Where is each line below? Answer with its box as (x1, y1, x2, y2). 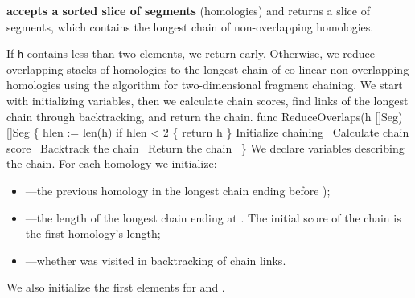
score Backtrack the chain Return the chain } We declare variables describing (6, 139, 405, 156)
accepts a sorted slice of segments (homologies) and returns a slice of (6, 2, 370, 18)
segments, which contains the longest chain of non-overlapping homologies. (6, 18, 374, 35)
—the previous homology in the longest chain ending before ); (25, 182, 331, 198)
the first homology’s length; (25, 225, 161, 242)
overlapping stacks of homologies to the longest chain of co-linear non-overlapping (6, 60, 409, 77)
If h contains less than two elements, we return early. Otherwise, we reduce (6, 45, 376, 62)
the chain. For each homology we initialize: (6, 155, 217, 172)
